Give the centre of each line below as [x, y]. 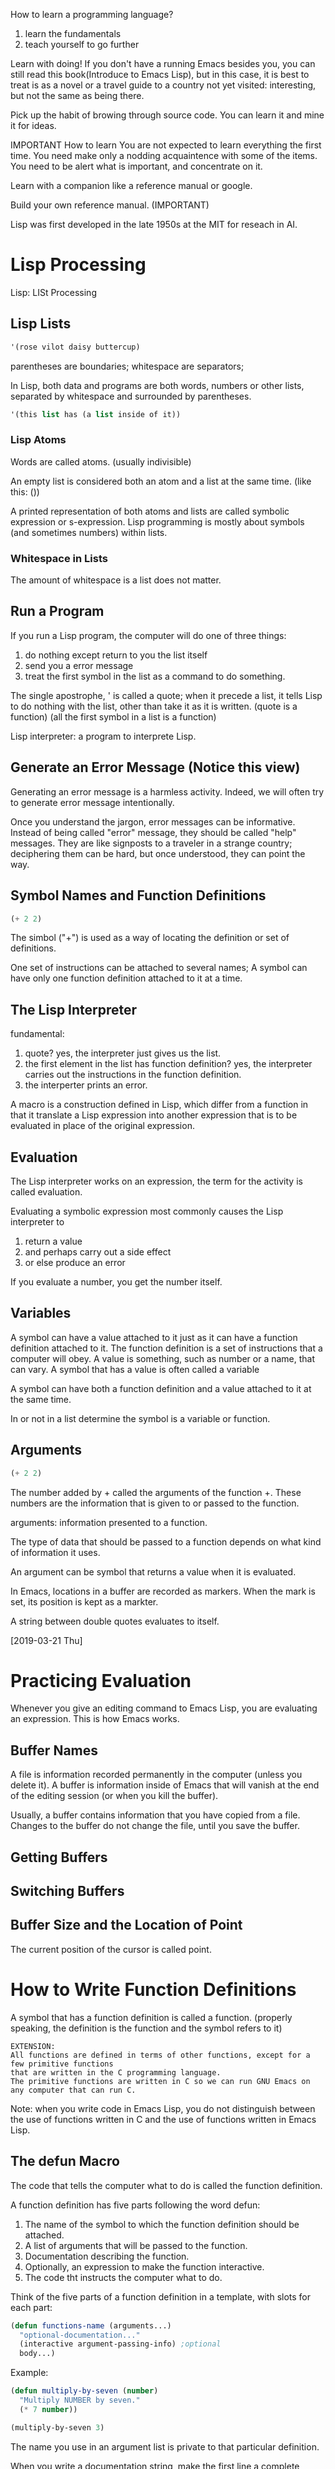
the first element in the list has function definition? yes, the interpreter [168, 1064]
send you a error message [79, 665]
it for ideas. [33, 125]
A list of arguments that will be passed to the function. [136, 2245]
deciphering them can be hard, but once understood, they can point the [158, 853]
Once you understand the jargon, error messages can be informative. [153, 821]
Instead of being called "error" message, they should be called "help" [153, 832]
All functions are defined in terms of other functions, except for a [160, 2055]
